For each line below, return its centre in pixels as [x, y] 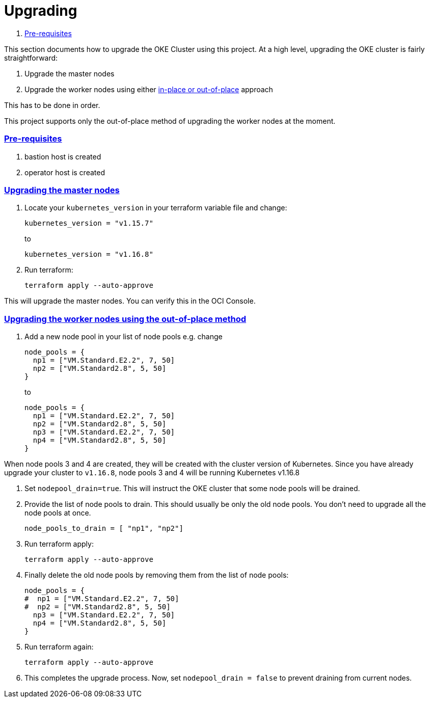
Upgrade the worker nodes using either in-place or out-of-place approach [149, 89]
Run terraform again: [59, 647]
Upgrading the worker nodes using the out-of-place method [125, 319]
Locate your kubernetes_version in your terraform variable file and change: [156, 208]
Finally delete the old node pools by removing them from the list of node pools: [157, 575]
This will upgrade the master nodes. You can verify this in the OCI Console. [130, 301]
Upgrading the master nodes [62, 190]
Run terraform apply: [59, 544]
